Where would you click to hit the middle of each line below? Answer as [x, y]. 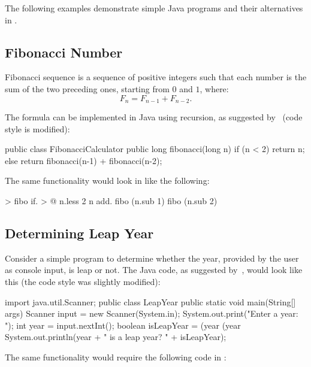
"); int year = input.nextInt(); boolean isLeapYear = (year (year [123, 325]
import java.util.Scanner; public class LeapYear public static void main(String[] [150, 301]
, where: [214, 88]
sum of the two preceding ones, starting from [87, 88]
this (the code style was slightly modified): [83, 281]
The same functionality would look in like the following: [107, 181]
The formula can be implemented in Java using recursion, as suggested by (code [154, 117]
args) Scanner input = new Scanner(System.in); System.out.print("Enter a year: [152, 313]
